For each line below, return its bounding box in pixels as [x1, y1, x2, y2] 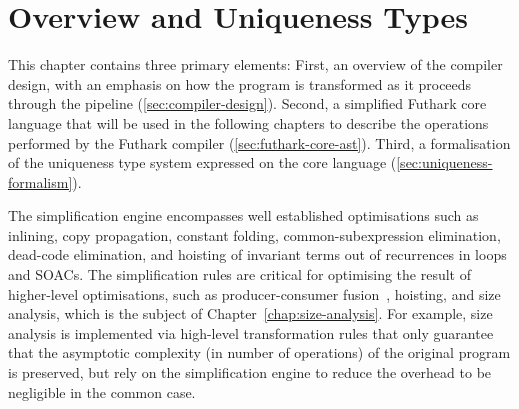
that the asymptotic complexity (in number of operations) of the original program [8, 342, 511, 363]
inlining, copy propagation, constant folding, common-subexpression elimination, [8, 224, 501, 245]
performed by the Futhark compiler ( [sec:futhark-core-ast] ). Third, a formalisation [8, 132, 511, 153]
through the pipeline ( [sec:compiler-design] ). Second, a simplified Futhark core [8, 93, 487, 114]
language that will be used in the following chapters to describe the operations [8, 112, 489, 133]
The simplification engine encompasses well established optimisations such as [8, 205, 479, 226]
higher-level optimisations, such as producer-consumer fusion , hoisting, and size [8, 283, 501, 304]
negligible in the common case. [8, 381, 196, 402]
